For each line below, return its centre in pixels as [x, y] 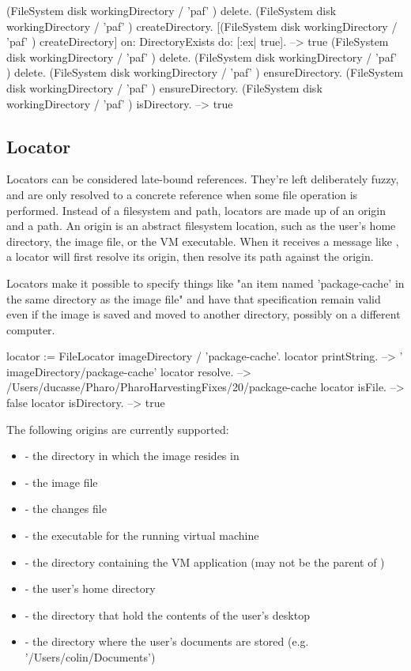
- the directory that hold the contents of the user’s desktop [167, 614]
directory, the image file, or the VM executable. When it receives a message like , [203, 241]
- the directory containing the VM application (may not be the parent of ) [205, 562]
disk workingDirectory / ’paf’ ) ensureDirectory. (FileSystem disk [164, 87]
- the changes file [66, 509]
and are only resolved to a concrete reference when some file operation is [182, 194]
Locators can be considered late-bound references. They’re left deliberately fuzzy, [203, 179]
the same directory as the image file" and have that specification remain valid [194, 298]
